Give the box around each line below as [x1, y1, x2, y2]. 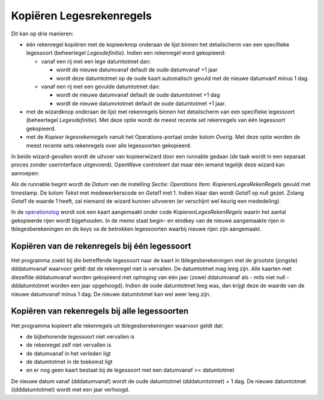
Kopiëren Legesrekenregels [11, 9, 152, 22]
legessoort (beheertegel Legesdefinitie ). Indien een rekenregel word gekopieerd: [26, 49, 226, 56]
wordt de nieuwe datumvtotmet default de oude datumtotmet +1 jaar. [56, 100, 226, 107]
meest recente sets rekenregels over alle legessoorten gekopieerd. [26, 142, 192, 149]
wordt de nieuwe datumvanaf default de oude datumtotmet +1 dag [56, 91, 220, 98]
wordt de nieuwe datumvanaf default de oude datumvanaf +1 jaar [56, 66, 218, 73]
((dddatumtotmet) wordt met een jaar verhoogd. [11, 386, 130, 393]
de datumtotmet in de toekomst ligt [26, 358, 113, 366]
